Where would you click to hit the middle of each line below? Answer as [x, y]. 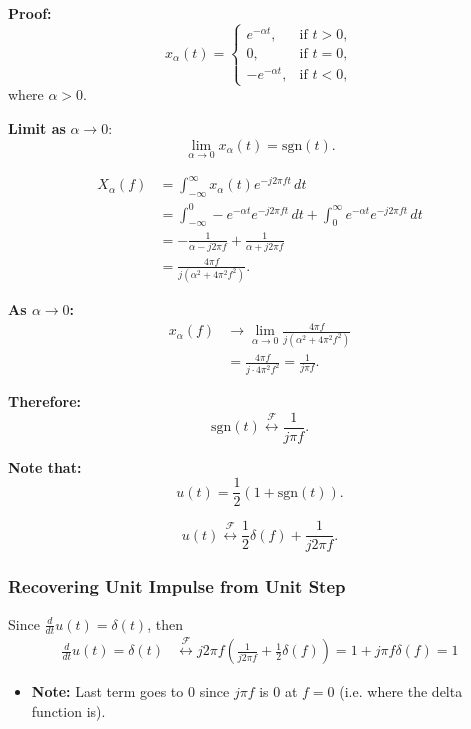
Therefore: [44, 401]
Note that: [45, 466]
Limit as [37, 127]
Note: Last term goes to [107, 691]
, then [165, 623]
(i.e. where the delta [401, 691]
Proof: [30, 13]
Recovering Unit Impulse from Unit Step [177, 586]
